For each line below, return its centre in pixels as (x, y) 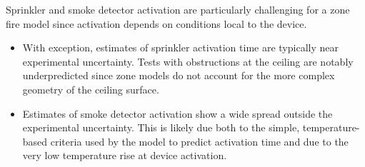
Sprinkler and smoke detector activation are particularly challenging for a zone (178, 9)
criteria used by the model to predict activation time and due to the (199, 141)
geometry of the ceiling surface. (91, 89)
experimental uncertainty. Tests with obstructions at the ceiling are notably (188, 61)
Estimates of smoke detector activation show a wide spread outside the (177, 113)
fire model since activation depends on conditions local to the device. (156, 23)
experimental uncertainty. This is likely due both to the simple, (161, 127)
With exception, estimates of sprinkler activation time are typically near (180, 47)
